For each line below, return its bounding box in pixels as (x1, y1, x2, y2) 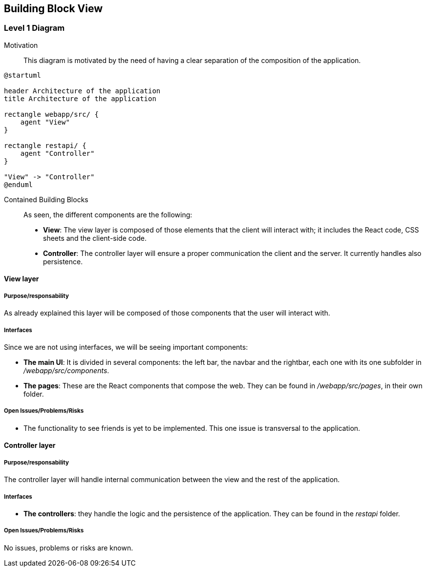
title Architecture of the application (4, 94, 156, 103)
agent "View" (20, 118, 70, 126)
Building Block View (4, 2, 103, 15)
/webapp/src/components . (23, 366, 109, 375)
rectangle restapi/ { (4, 141, 86, 149)
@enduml (4, 180, 33, 189)
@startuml (4, 71, 41, 79)
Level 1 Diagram (4, 23, 65, 33)
